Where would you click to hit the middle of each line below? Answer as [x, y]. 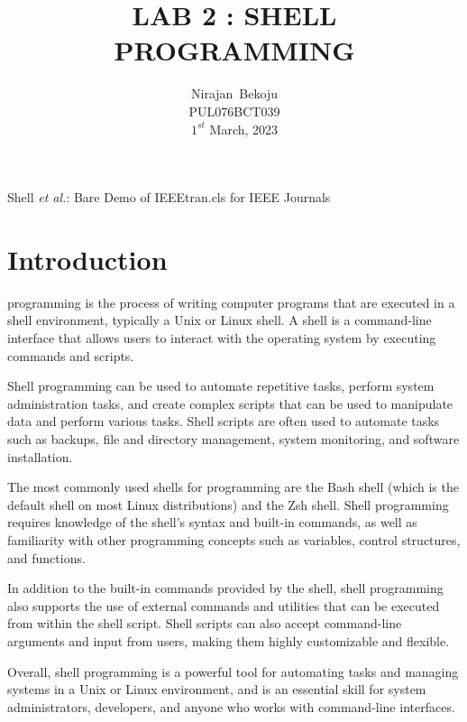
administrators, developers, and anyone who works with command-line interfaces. [231, 706]
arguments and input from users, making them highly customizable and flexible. [229, 640]
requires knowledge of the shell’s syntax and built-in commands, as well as [212, 522]
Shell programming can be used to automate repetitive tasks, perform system [221, 386]
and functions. [46, 557]
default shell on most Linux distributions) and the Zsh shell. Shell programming [228, 504]
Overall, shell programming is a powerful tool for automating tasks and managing [233, 671]
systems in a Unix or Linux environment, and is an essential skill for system [217, 689]
